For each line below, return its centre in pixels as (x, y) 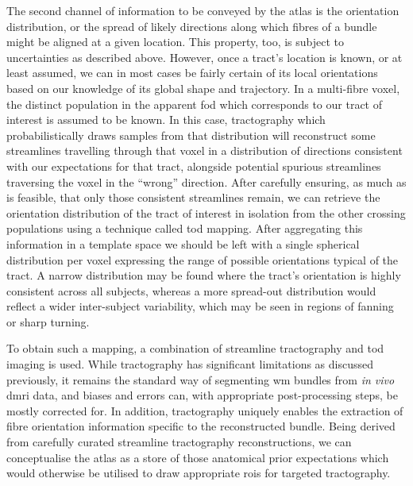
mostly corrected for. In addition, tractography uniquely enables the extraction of (205, 410)
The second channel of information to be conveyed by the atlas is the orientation (203, 10)
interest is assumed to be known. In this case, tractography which (166, 120)
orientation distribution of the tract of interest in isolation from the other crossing (206, 212)
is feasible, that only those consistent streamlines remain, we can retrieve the (193, 197)
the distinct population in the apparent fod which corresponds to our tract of (195, 104)
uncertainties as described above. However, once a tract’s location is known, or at (205, 57)
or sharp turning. (48, 321)
